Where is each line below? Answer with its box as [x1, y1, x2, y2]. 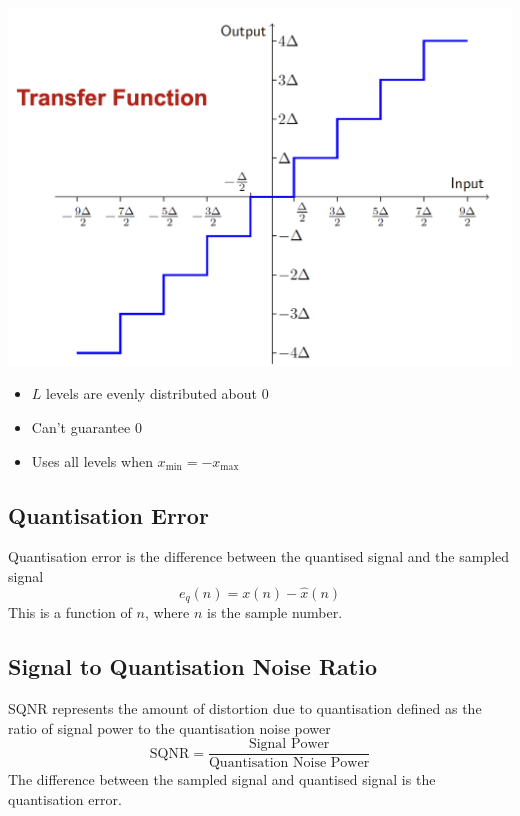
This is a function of [8, 602, 132, 623]
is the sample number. [207, 602, 343, 623]
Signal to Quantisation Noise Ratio [8, 651, 377, 682]
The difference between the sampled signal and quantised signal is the [8, 769, 436, 790]
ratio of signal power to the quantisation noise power [8, 717, 331, 738]
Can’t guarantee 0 [31, 417, 142, 437]
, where [144, 602, 190, 623]
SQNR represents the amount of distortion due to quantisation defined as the [8, 698, 482, 719]
